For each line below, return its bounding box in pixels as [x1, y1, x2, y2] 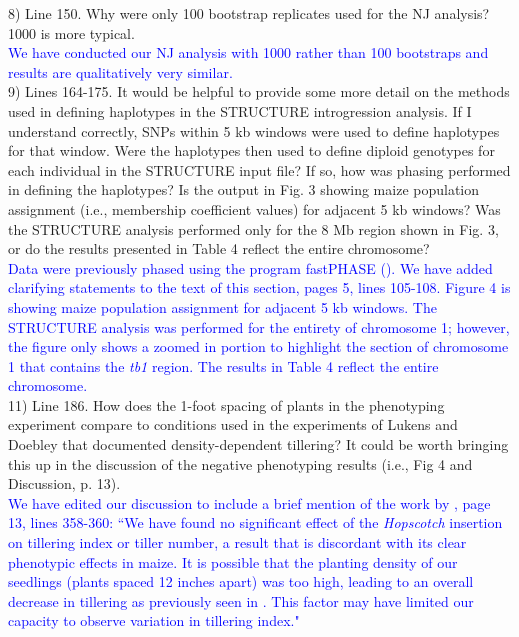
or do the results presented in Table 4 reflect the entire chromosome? [8, 238, 430, 259]
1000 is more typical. [8, 22, 135, 43]
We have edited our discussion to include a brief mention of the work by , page [8, 492, 491, 513]
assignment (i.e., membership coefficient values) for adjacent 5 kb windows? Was [8, 198, 501, 219]
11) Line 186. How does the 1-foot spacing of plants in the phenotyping [8, 394, 445, 415]
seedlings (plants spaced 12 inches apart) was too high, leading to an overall [8, 571, 474, 592]
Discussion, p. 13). [8, 473, 121, 494]
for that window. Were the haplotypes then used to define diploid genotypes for [8, 140, 495, 161]
